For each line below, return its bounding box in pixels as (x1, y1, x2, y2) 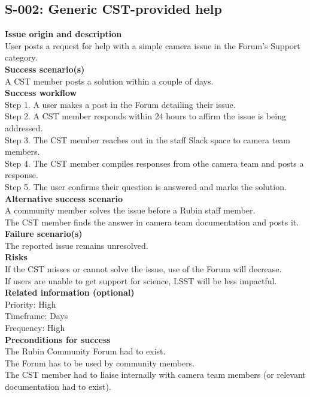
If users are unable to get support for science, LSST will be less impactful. (5, 274, 277, 287)
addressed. (5, 121, 43, 134)
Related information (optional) (5, 286, 135, 299)
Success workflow (5, 86, 77, 99)
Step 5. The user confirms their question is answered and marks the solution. (5, 180, 287, 193)
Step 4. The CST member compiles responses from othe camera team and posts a (5, 157, 304, 169)
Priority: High (5, 297, 56, 310)
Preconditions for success (5, 333, 111, 345)
